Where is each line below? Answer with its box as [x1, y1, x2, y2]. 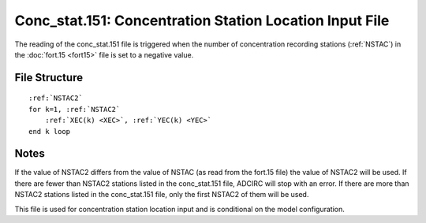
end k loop [28, 127, 71, 136]
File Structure [14, 71, 83, 84]
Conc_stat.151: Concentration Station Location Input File [14, 12, 390, 29]
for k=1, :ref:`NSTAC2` [28, 105, 121, 113]
